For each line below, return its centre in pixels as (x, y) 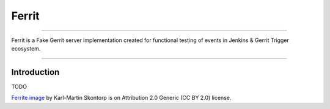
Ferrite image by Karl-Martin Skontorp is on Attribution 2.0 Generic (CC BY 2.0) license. (121, 98)
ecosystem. (26, 48)
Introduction (35, 72)
